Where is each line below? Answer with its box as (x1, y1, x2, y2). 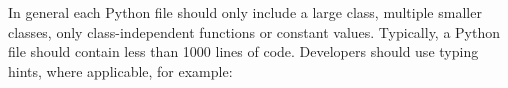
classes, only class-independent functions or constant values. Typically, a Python (8, 21, 501, 42)
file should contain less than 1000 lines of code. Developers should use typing (8, 41, 479, 62)
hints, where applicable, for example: (8, 60, 233, 81)
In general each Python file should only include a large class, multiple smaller (8, 2, 482, 22)
